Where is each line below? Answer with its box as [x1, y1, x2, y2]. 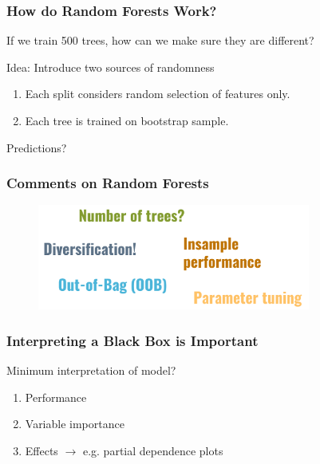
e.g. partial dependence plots [82, 442, 223, 458]
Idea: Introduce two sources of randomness [6, 58, 215, 75]
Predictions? [6, 139, 67, 155]
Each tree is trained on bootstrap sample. [25, 112, 229, 128]
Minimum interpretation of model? [6, 362, 176, 379]
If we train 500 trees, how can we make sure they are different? [6, 32, 314, 49]
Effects [25, 442, 58, 458]
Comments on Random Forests [6, 173, 209, 193]
